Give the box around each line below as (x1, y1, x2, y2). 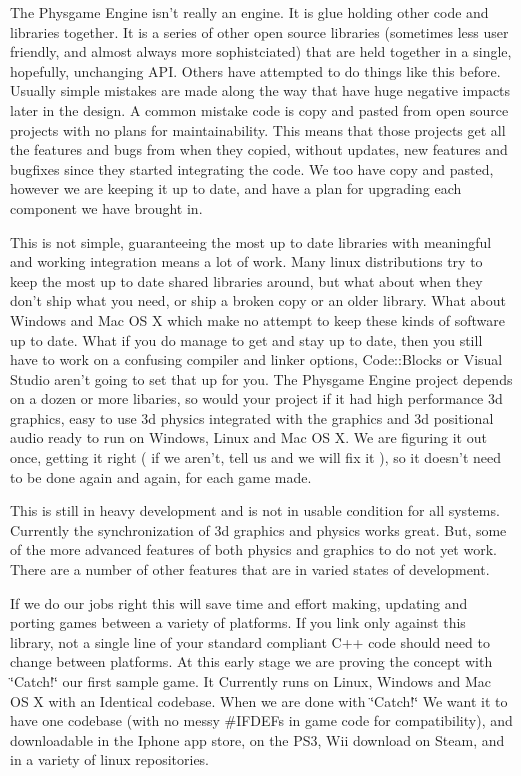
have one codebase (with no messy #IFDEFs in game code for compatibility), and (10, 710, 513, 731)
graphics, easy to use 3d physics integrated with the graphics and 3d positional (10, 407, 494, 428)
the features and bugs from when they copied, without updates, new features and (10, 139, 508, 160)
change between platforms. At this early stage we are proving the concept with (10, 651, 493, 672)
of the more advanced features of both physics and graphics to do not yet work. (10, 539, 497, 560)
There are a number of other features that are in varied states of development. (10, 559, 490, 580)
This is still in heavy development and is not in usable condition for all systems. (10, 500, 500, 521)
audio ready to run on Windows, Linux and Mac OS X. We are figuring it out (10, 427, 487, 448)
